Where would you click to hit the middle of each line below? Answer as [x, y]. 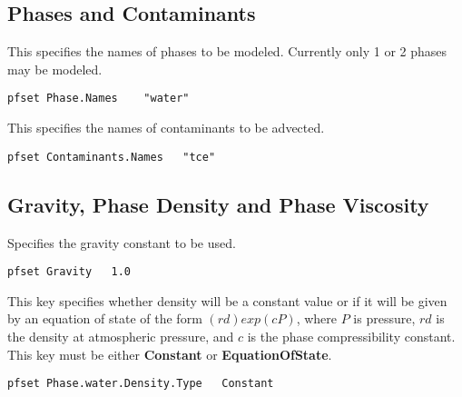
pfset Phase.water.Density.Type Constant [141, 384]
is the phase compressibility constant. [351, 336]
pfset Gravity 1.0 [69, 272]
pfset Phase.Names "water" [98, 99]
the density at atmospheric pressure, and [121, 336]
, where [317, 318]
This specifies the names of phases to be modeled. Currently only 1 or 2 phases [227, 51]
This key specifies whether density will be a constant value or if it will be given [227, 300]
